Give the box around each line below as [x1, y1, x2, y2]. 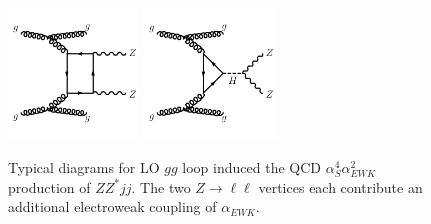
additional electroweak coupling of [8, 196, 217, 217]
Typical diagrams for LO [8, 157, 160, 178]
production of [8, 176, 91, 197]
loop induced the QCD [182, 157, 321, 178]
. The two [131, 176, 191, 197]
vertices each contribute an [258, 176, 423, 197]
